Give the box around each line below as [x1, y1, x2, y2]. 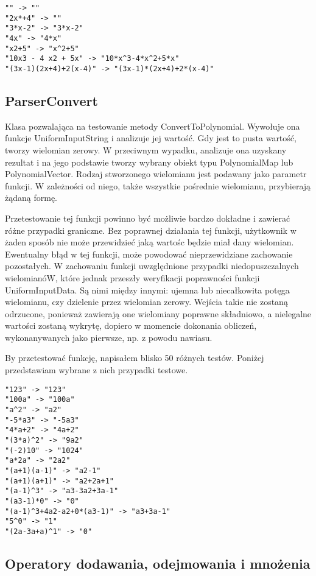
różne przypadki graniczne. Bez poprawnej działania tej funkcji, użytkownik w [5, 223, 297, 236]
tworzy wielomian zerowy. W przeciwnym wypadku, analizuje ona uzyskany [5, 143, 287, 156]
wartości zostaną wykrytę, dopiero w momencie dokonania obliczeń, [5, 319, 257, 332]
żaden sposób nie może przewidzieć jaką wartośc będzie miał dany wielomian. [5, 236, 294, 248]
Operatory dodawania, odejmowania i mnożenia [5, 553, 311, 572]
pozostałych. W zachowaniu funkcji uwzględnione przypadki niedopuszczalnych [5, 259, 299, 272]
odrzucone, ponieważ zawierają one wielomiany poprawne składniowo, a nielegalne [5, 307, 312, 320]
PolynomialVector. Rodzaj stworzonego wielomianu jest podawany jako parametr [5, 167, 307, 180]
